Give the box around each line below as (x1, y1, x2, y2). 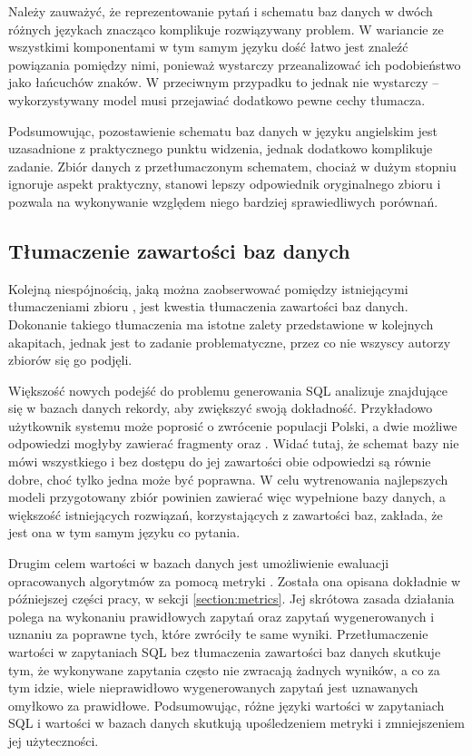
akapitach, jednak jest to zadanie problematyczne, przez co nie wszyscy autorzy (8, 332, 451, 351)
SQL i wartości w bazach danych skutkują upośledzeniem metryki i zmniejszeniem (8, 713, 465, 732)
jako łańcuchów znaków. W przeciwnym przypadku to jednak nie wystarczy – (8, 73, 439, 92)
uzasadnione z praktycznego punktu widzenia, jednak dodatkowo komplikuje (8, 139, 433, 158)
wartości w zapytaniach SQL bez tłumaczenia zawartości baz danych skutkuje (8, 643, 441, 662)
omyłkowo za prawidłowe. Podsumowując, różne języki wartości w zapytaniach (8, 695, 445, 714)
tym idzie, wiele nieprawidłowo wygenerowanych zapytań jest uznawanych (8, 678, 418, 697)
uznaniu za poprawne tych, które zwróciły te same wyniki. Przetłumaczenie (8, 624, 428, 643)
